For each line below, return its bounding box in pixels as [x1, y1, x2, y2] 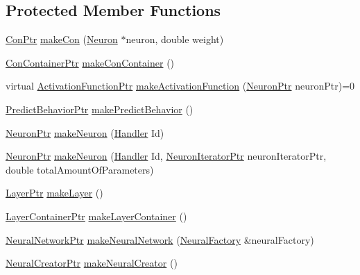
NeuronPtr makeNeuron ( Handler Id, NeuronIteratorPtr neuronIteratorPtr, [6, 149, 327, 163]
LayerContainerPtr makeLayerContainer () [6, 208, 187, 223]
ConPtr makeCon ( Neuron [6, 32, 118, 47]
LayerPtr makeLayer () [6, 185, 103, 200]
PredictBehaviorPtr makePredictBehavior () [6, 101, 194, 116]
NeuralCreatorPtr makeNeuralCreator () [6, 256, 178, 270]
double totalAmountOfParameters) [6, 162, 154, 176]
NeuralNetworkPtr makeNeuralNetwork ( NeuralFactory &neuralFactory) [6, 232, 314, 247]
